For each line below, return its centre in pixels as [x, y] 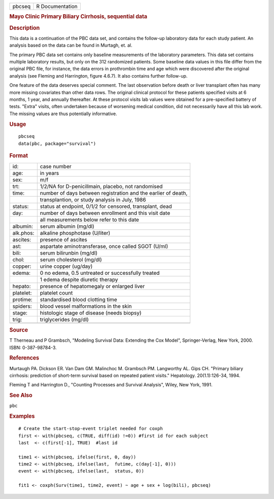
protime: [22, 299]
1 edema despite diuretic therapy [79, 279]
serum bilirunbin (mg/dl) [69, 253]
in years [49, 173]
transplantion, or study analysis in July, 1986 [93, 199]
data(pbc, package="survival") [57, 144]
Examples [22, 416]
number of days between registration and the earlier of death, [114, 193]
